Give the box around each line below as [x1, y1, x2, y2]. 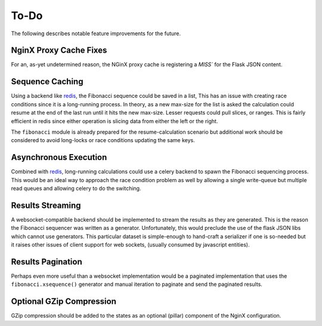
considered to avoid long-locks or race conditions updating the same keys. [11, 137, 195, 144]
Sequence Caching [11, 76, 83, 87]
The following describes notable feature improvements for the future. [11, 30, 181, 37]
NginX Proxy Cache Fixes [11, 45, 107, 56]
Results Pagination [11, 257, 83, 267]
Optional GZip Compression [11, 296, 116, 307]
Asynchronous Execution [11, 152, 107, 162]
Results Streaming [11, 200, 81, 210]
